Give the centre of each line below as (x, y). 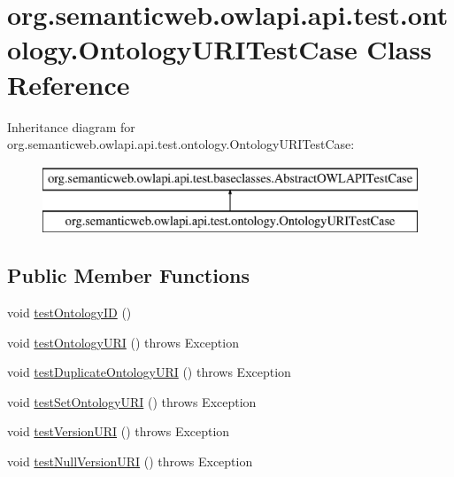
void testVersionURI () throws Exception (119, 431)
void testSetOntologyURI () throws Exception (132, 401)
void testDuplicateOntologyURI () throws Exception (149, 372)
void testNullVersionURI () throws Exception (130, 461)
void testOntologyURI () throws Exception (123, 342)
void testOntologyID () (69, 313)
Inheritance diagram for (71, 126)
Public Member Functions (128, 275)
